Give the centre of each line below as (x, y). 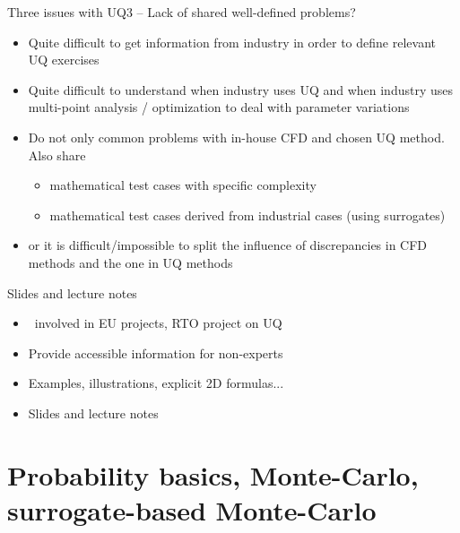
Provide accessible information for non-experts (156, 352)
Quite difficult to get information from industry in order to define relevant (232, 42)
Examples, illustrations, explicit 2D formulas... (156, 383)
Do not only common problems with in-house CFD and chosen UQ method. (236, 137)
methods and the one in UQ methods (130, 262)
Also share (57, 155)
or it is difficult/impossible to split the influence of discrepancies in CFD (228, 245)
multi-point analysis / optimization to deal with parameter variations (219, 107)
